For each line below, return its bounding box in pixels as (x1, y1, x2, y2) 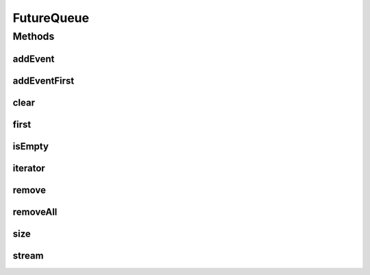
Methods (12, 30, 55, 43)
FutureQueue (12, 10, 89, 25)
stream (12, 250, 44, 261)
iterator (12, 162, 46, 174)
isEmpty (12, 141, 49, 152)
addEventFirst (12, 75, 75, 86)
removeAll (12, 206, 58, 217)
